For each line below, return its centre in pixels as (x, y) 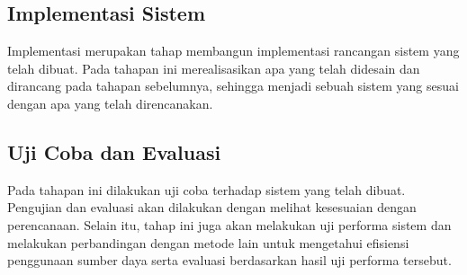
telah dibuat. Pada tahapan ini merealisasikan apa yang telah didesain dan (214, 68)
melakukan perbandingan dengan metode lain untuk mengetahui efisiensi (208, 242)
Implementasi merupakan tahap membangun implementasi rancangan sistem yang (233, 51)
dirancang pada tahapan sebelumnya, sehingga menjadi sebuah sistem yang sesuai (233, 86)
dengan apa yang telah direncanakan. (110, 103)
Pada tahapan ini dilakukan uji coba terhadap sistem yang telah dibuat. (207, 189)
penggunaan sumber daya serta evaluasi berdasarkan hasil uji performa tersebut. (229, 260)
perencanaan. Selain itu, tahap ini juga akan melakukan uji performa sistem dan (229, 224)
